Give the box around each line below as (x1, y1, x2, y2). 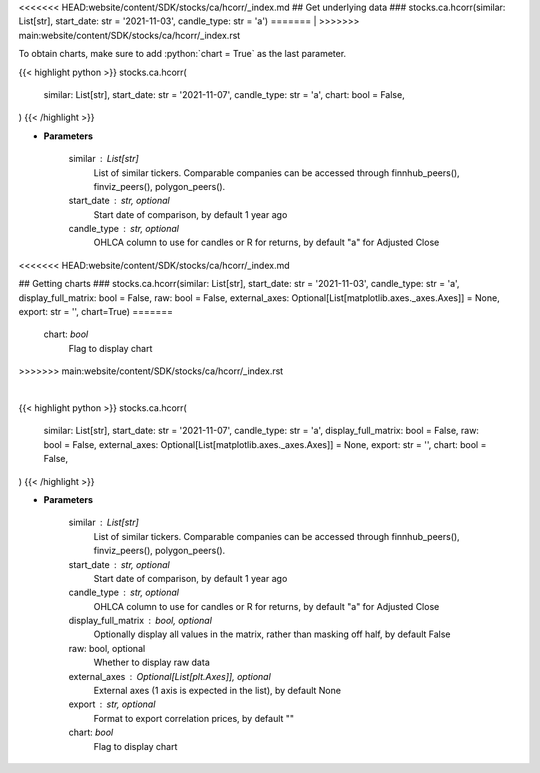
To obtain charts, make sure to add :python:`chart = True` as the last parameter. (18, 48, 347, 60)
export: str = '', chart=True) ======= (18, 306, 174, 318)
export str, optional (68, 698, 156, 710)
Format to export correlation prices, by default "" (93, 712, 295, 724)
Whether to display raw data (93, 656, 210, 669)
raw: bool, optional (68, 642, 146, 654)
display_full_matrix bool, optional (68, 615, 212, 627)
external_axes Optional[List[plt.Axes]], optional (68, 670, 272, 682)
